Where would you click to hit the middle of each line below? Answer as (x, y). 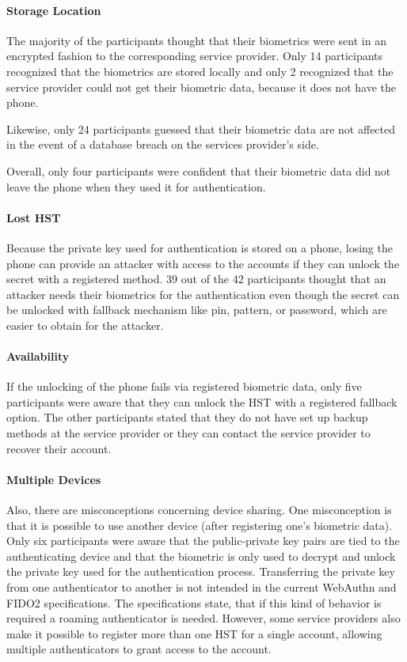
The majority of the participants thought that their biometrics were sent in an (196, 40)
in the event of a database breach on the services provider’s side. (163, 144)
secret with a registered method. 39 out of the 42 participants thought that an (196, 279)
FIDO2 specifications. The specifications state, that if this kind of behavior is (194, 602)
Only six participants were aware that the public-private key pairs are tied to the (203, 541)
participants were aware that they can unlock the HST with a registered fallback (202, 401)
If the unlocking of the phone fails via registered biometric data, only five (184, 386)
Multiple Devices (54, 479)
